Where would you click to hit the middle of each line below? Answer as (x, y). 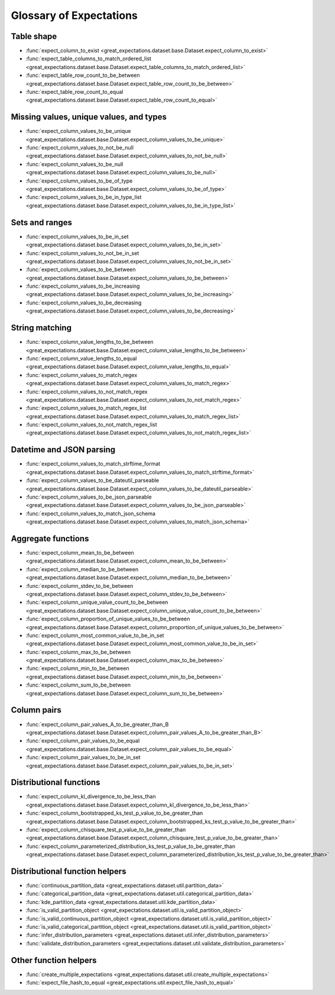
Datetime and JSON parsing (63, 450)
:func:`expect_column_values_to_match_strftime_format (93, 464)
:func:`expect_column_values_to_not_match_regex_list (92, 425)
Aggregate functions (50, 539)
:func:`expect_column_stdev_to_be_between (79, 586)
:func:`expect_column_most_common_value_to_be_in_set (95, 635)
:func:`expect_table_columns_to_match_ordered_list (89, 58)
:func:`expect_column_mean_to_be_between (80, 553)
